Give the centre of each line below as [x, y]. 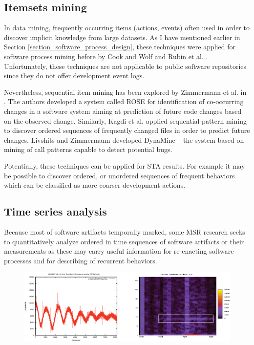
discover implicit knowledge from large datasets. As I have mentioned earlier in [122, 37]
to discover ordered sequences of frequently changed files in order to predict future [127, 130]
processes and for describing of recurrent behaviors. [81, 260]
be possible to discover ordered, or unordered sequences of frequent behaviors [119, 175]
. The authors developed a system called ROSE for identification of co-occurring [124, 101]
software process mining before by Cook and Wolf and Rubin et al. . [106, 56]
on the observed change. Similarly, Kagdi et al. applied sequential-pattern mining [125, 120]
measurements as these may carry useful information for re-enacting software [119, 251]
